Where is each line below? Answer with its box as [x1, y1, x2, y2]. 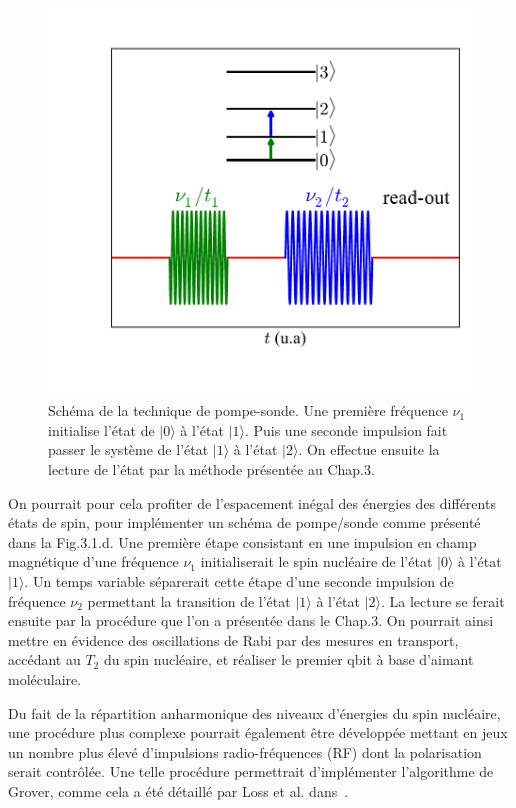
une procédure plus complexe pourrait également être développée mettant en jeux [8, 722, 508, 743]
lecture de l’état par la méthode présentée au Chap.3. [48, 459, 375, 480]
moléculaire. [8, 668, 82, 689]
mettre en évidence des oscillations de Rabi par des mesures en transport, [8, 629, 459, 650]
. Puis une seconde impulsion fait [244, 419, 448, 440]
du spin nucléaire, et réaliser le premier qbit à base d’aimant [103, 649, 474, 670]
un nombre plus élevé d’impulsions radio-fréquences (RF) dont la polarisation [8, 741, 482, 762]
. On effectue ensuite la [298, 439, 440, 460]
